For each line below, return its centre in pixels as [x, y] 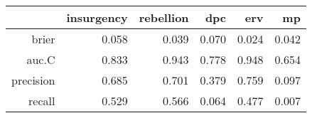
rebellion [164, 17]
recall [42, 101]
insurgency [97, 17]
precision [33, 80]
